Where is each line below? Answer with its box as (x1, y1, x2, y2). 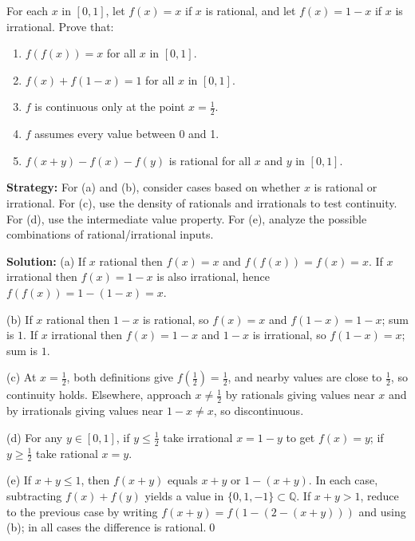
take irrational (163, 428, 233, 445)
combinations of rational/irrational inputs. (6, 226, 214, 243)
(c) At (6, 369, 37, 385)
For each (6, 2, 48, 18)
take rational (36, 444, 98, 461)
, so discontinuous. (213, 402, 304, 419)
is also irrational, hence (156, 268, 271, 285)
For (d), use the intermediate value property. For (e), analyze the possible (6, 210, 367, 227)
